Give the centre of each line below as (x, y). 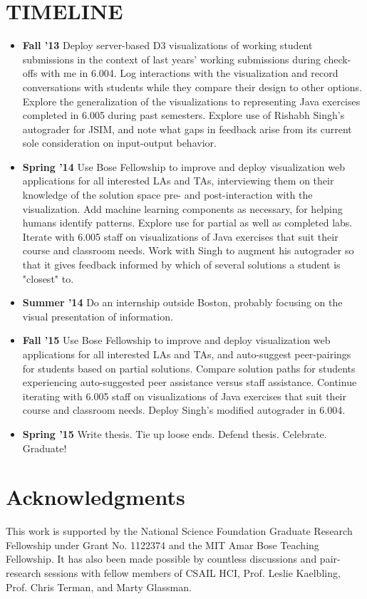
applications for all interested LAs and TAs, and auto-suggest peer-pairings (187, 354)
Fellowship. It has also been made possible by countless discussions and (161, 559)
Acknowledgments (95, 497)
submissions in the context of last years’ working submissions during (171, 59)
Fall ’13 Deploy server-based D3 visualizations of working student (167, 45)
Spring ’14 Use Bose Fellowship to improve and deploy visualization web (183, 166)
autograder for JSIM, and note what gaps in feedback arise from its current (187, 129)
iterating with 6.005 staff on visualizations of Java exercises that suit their (184, 396)
